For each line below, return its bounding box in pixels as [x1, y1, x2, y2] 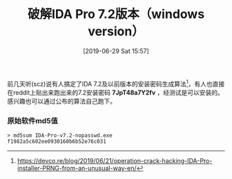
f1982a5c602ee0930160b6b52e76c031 [7, 138, 107, 145]
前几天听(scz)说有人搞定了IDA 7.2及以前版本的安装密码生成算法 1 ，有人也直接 [7, 78, 225, 88]
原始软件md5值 [7, 115, 59, 125]
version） [87, 23, 145, 39]
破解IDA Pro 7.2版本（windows [27, 6, 205, 22]
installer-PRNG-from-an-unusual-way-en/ [17, 164, 137, 172]
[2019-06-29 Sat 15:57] [82, 46, 150, 55]
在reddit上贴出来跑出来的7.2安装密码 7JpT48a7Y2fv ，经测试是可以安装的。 [7, 88, 224, 97]
